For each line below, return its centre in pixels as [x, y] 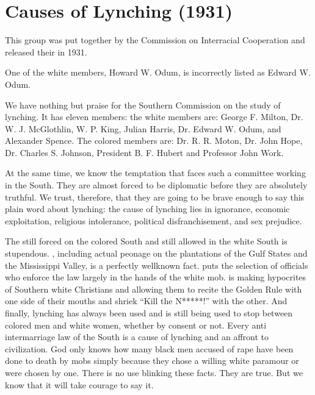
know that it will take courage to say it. [79, 384]
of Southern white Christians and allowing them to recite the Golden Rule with [154, 289]
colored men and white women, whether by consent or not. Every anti [136, 325]
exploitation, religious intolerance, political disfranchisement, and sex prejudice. [154, 220]
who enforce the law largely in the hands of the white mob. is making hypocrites [156, 277]
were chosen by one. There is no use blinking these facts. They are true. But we [154, 372]
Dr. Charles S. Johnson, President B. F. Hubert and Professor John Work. [144, 152]
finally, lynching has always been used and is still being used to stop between [149, 313]
